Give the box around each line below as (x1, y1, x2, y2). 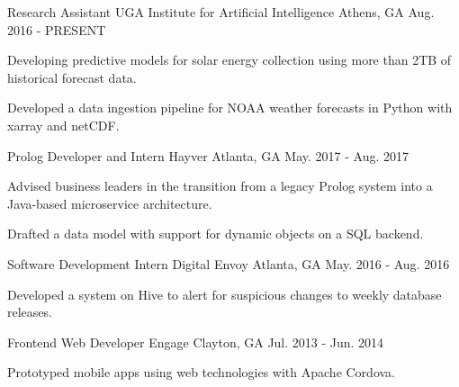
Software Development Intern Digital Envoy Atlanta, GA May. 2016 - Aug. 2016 (7, 254, 450, 273)
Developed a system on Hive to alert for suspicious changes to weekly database (7, 284, 442, 303)
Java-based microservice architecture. (7, 193, 212, 212)
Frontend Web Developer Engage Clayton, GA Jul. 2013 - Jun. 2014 (7, 332, 384, 351)
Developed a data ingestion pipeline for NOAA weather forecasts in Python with (7, 98, 453, 117)
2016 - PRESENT (7, 20, 106, 39)
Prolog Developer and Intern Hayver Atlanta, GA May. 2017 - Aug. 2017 (7, 146, 409, 165)
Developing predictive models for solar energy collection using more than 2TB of (7, 50, 452, 69)
